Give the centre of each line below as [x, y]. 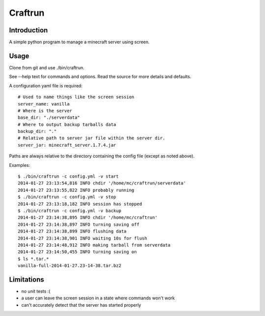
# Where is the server [45, 111]
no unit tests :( [36, 291]
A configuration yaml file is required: [46, 85]
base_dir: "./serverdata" [49, 118]
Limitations [26, 279]
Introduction [28, 30]
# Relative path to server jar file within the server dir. [92, 138]
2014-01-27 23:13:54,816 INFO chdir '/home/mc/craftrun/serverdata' [102, 183]
